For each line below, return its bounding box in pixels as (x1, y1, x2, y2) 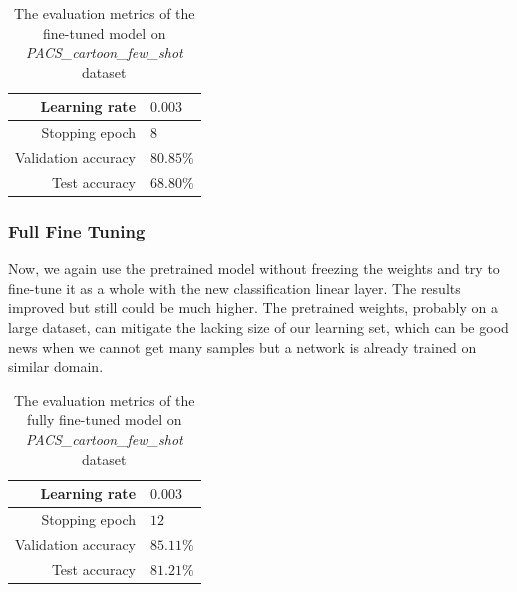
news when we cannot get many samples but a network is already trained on (8, 336, 477, 357)
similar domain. (8, 356, 104, 377)
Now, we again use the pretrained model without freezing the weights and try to (8, 258, 500, 279)
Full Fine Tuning (8, 218, 146, 243)
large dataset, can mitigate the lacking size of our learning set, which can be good (8, 317, 509, 337)
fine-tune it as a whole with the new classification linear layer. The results (8, 277, 461, 298)
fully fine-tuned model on (27, 409, 182, 430)
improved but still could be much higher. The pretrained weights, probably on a (8, 297, 498, 318)
